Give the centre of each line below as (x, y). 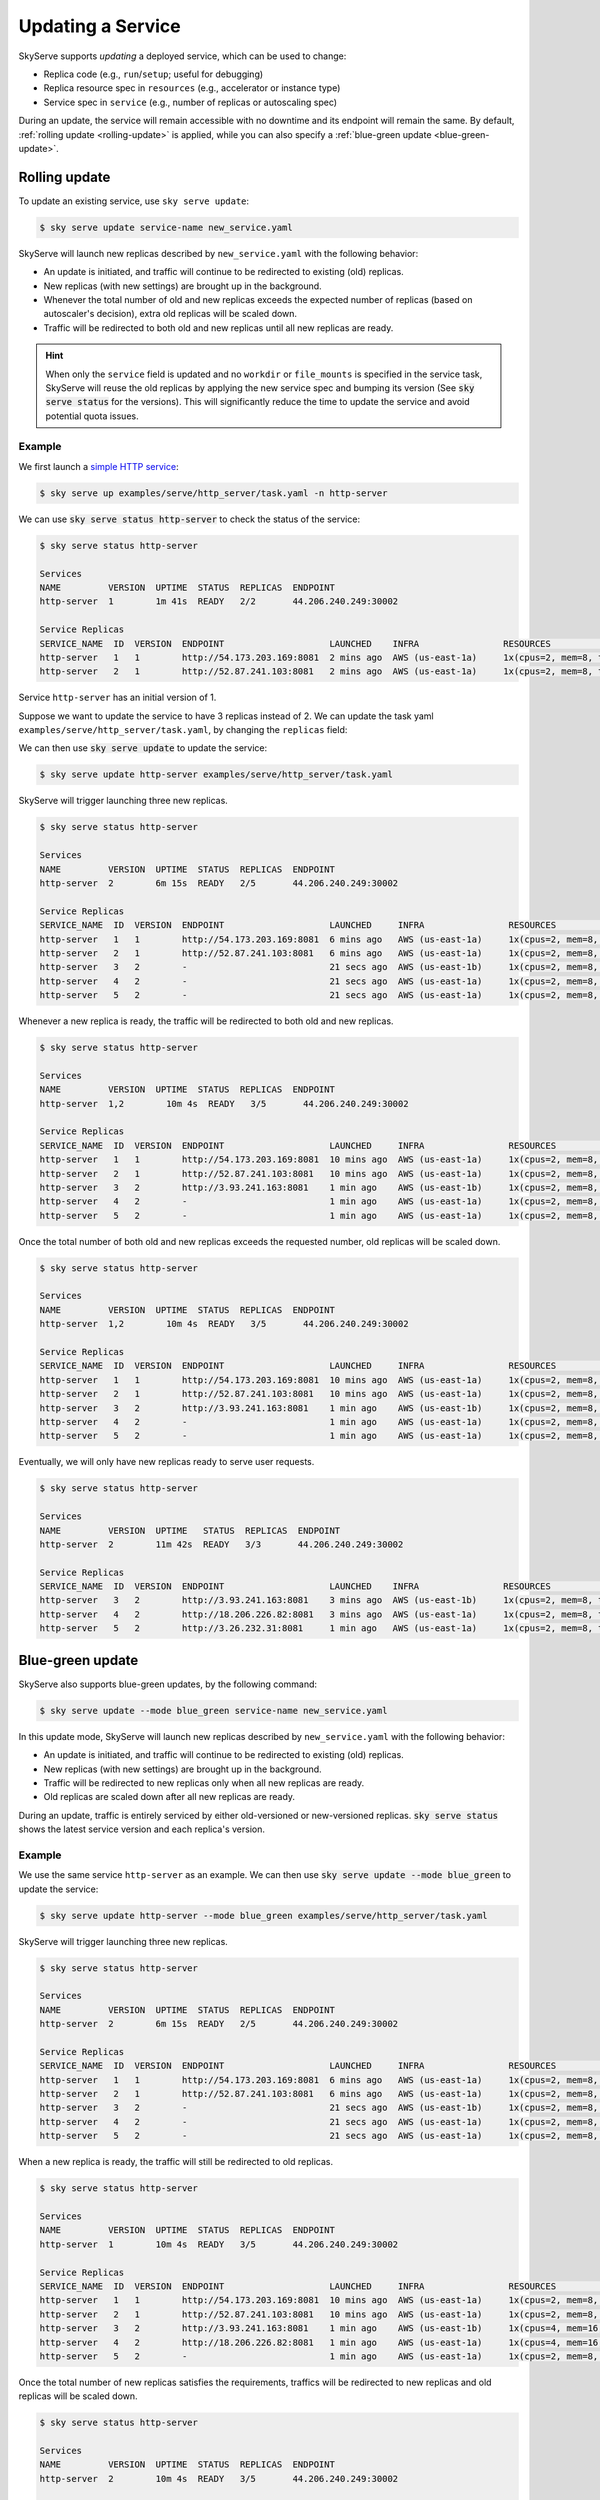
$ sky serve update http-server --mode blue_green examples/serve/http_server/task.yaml (264, 1915)
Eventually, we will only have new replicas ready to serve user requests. (166, 1462)
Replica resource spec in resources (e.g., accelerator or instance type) (192, 88)
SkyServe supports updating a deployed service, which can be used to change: (182, 56)
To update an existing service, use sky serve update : (134, 201)
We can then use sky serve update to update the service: (143, 748)
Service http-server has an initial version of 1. (117, 697)
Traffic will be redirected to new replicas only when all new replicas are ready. (204, 1782)
